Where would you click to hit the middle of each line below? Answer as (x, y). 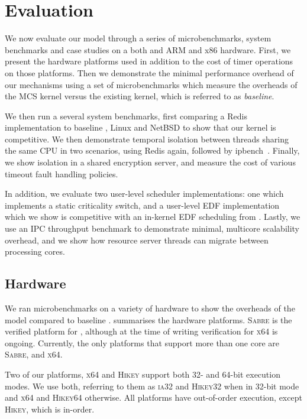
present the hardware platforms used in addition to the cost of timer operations (149, 61)
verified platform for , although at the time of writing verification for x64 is (141, 331)
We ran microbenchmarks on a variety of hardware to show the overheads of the (150, 308)
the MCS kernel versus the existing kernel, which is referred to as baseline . (140, 96)
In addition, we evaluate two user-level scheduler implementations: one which (144, 194)
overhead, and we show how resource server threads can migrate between (137, 240)
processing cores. (35, 251)
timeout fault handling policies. (62, 173)
